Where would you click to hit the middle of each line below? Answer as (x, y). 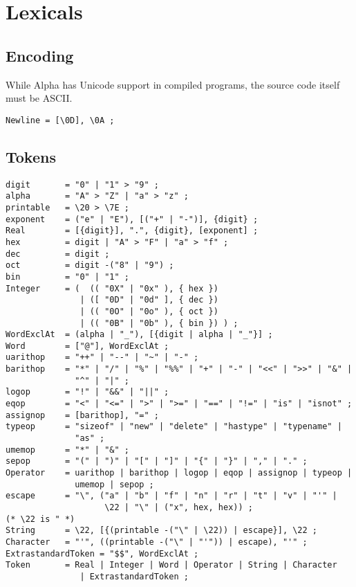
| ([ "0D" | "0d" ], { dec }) (149, 300)
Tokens (31, 156)
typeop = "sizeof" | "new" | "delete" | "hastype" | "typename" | (174, 427)
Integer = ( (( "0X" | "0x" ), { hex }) (112, 288)
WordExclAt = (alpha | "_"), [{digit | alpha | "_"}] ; (139, 335)
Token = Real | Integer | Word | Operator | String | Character (171, 565)
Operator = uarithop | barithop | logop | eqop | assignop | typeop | (179, 473)
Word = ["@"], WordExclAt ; (87, 346)
